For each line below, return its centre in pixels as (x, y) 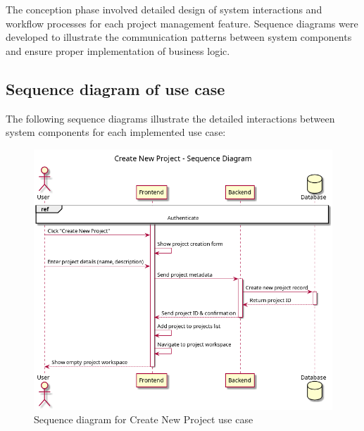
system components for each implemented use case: (116, 132)
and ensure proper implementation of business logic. (118, 50)
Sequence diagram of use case (115, 88)
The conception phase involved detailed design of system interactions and (164, 9)
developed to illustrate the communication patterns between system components (179, 37)
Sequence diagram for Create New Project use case (144, 419)
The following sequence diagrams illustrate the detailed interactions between (170, 118)
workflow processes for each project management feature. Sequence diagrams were (182, 23)
